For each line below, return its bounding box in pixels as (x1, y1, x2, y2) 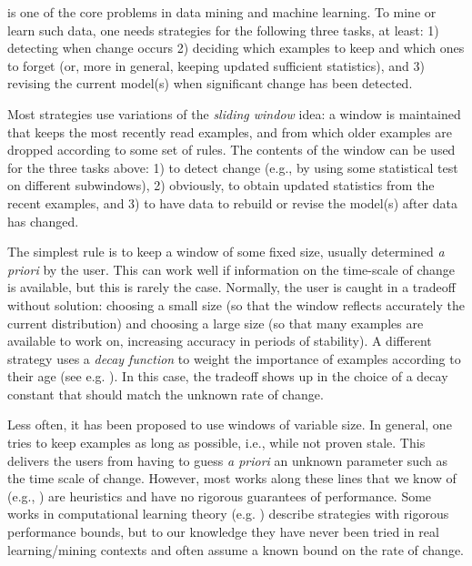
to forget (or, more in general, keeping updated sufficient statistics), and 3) (7, 56, 425, 75)
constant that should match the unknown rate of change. (7, 384, 324, 403)
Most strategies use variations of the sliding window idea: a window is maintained (7, 104, 461, 123)
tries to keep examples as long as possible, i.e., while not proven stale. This (7, 433, 426, 452)
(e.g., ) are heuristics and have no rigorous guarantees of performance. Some (7, 486, 432, 505)
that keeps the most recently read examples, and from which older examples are (7, 122, 452, 141)
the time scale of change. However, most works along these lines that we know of (7, 469, 457, 488)
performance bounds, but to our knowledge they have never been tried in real (7, 522, 439, 541)
